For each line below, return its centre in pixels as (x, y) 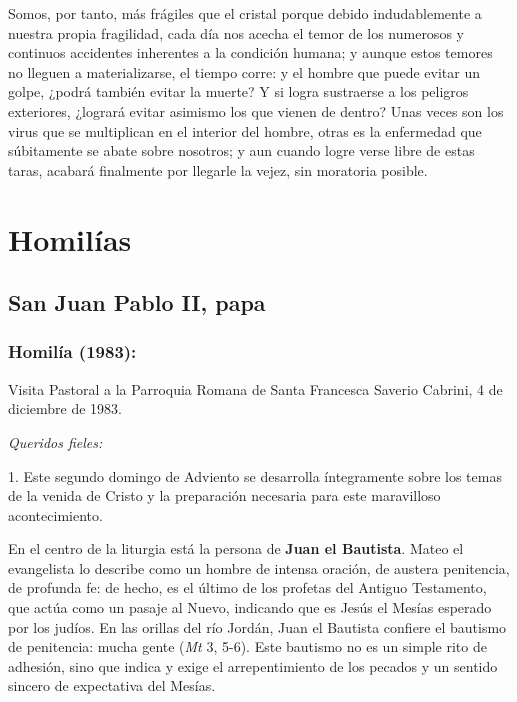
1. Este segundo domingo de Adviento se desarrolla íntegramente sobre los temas (255, 475)
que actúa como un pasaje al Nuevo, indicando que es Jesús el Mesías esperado (250, 607)
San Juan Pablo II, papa (137, 302)
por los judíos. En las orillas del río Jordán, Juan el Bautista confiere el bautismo (257, 626)
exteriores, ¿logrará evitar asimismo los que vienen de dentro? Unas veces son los (256, 110)
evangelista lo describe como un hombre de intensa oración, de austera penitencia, (259, 567)
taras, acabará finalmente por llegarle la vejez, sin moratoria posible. (218, 169)
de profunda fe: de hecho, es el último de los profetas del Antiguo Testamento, (247, 587)
